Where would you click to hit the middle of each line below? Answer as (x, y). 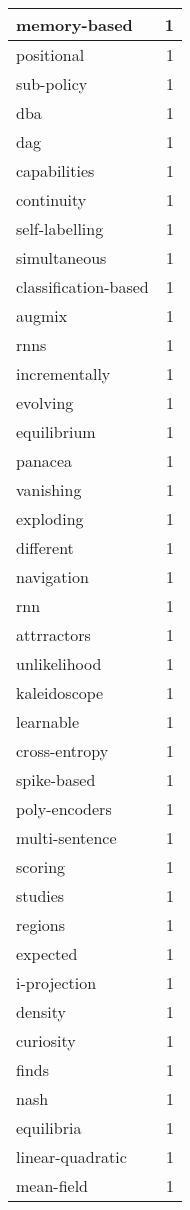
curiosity (46, 1040)
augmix (42, 315)
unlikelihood (59, 663)
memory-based (74, 24)
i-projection (56, 982)
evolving (45, 402)
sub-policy (52, 83)
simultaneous (61, 257)
